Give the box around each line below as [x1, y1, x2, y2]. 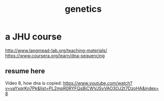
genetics [64, 3, 102, 15]
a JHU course [5, 31, 62, 42]
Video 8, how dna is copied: [5, 80, 62, 86]
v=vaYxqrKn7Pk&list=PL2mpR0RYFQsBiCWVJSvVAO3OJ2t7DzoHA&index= [5, 85, 159, 91]
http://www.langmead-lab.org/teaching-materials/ [5, 47, 108, 53]
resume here [5, 67, 46, 75]
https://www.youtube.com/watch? [62, 80, 133, 86]
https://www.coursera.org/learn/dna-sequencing [5, 53, 105, 59]
